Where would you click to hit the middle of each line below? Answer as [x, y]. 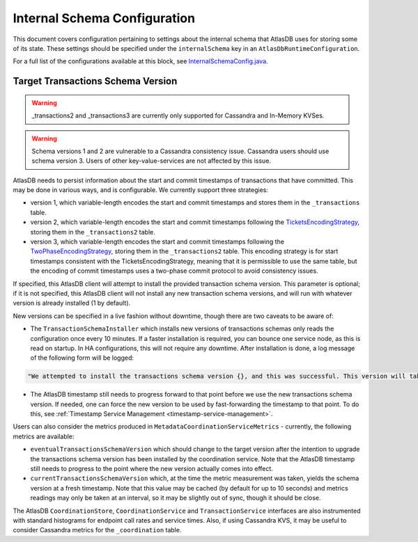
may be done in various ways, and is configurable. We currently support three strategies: [140, 190]
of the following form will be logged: [82, 358]
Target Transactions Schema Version [95, 81]
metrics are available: [44, 436]
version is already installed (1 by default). [72, 303]
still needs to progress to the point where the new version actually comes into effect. [152, 469]
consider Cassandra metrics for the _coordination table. [97, 530]
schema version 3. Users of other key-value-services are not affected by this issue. [152, 161]
